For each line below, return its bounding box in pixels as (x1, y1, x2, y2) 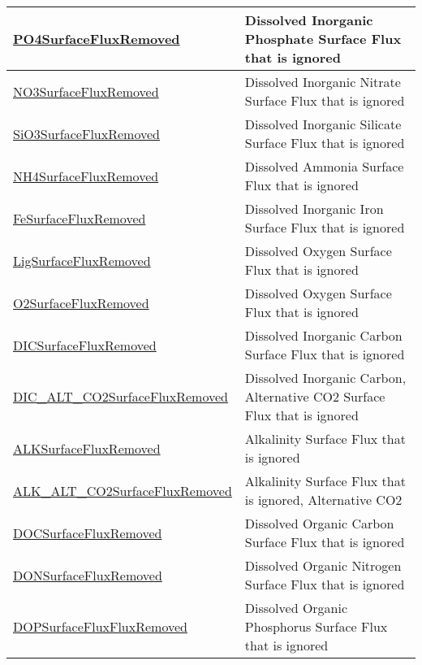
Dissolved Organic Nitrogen (244, 556, 402, 575)
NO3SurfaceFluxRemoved (13, 81, 159, 101)
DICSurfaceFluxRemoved (13, 335, 157, 354)
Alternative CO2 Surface (244, 387, 385, 406)
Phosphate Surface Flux (244, 29, 402, 48)
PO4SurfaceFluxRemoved (13, 29, 180, 48)
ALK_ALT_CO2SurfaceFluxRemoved (13, 480, 232, 500)
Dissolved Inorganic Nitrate (244, 72, 401, 91)
